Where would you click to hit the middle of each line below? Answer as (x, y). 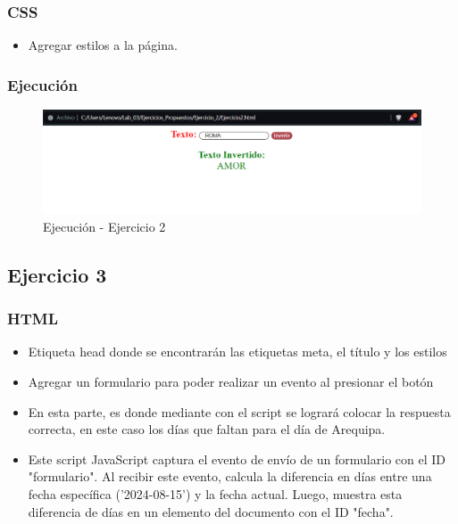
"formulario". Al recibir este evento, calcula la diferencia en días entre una (230, 476)
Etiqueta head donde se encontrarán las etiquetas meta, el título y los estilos (237, 352)
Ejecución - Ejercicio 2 (104, 226)
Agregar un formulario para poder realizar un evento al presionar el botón (231, 381)
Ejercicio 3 (57, 274)
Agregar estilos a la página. (103, 45)
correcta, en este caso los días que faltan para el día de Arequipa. (207, 429)
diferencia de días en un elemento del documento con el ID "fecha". (211, 511)
